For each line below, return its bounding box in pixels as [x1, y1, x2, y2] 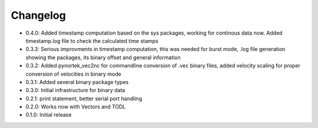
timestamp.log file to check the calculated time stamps [25, 37, 158, 44]
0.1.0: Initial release [25, 112, 72, 119]
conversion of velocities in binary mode [25, 70, 122, 78]
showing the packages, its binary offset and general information [25, 53, 181, 61]
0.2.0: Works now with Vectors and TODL [25, 103, 126, 110]
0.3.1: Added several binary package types [25, 78, 129, 85]
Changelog [11, 9, 66, 22]
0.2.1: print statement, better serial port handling [25, 95, 143, 102]
